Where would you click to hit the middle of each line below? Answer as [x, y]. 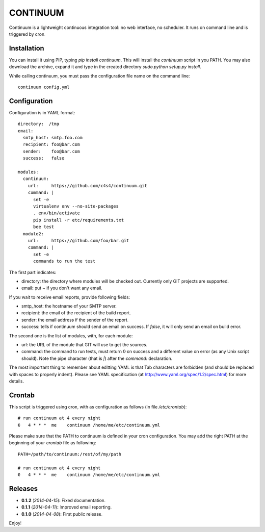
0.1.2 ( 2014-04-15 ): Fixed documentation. [63, 500]
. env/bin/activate [57, 213]
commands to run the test [64, 261]
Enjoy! [15, 523]
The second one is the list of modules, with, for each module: [71, 335]
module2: [33, 234]
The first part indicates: [33, 272]
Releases [23, 489]
